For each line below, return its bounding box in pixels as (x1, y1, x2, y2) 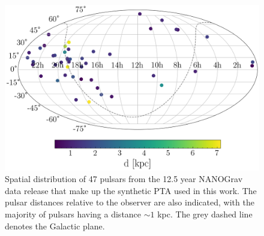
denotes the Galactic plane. (5, 219, 105, 232)
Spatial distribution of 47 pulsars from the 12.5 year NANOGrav (5, 173, 243, 185)
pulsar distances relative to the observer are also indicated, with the (5, 196, 254, 208)
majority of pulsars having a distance (5, 207, 142, 220)
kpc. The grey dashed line (157, 207, 253, 220)
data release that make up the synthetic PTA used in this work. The (5, 184, 257, 196)
